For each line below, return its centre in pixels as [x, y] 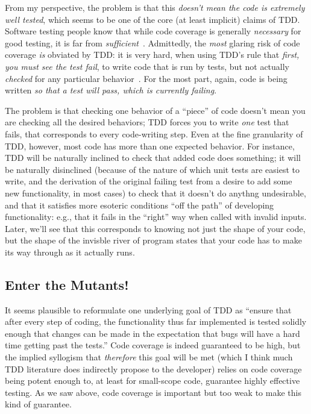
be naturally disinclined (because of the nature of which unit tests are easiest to [152, 169]
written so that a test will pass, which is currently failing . [111, 90]
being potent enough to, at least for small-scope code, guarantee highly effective [152, 381]
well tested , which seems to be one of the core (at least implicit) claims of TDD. [152, 19]
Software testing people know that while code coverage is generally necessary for [153, 31]
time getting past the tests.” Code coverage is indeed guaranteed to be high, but [153, 345]
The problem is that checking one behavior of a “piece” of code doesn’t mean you [155, 110]
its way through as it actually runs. [70, 252]
